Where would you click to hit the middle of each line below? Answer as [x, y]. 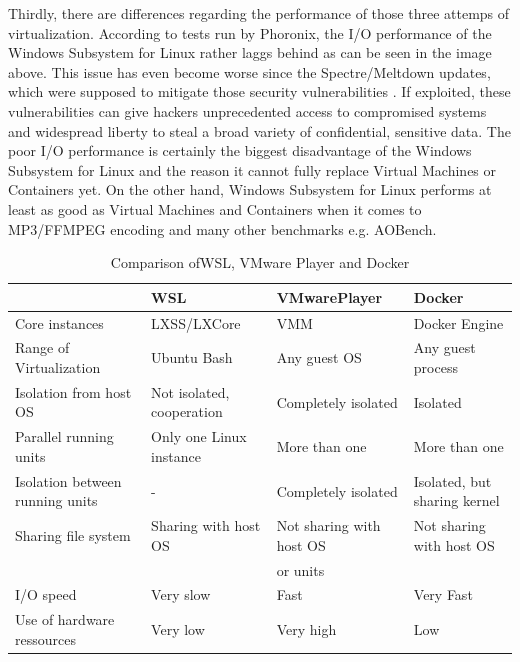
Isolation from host [73, 391]
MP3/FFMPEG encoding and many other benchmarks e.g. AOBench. [222, 228]
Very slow [181, 594]
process [435, 367]
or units [300, 569]
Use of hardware [65, 619]
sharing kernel [456, 500]
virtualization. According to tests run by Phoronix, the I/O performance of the [250, 32]
